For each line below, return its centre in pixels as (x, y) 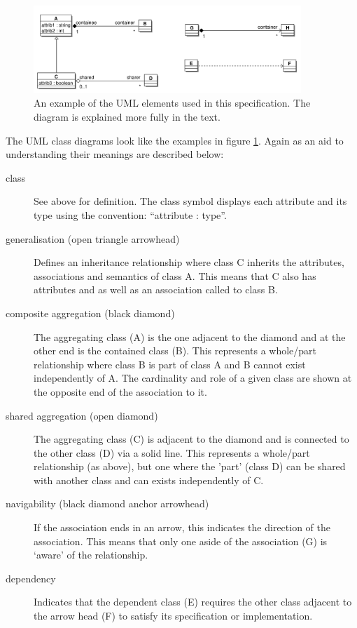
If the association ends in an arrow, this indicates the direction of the (182, 527)
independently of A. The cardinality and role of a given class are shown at (193, 378)
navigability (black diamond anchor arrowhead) (107, 503)
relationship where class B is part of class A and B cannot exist (170, 364)
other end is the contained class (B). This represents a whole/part (175, 350)
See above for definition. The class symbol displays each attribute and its (190, 201)
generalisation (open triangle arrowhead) (93, 238)
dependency (31, 578)
